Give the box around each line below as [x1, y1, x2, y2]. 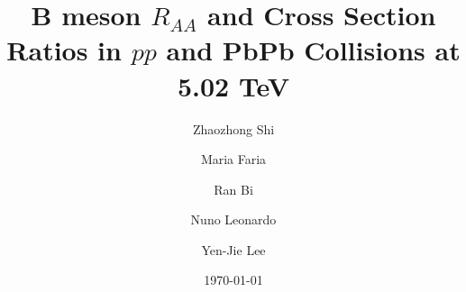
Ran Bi [214, 179, 253, 198]
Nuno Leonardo [190, 210, 277, 229]
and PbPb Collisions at [166, 32, 461, 68]
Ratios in [6, 32, 122, 68]
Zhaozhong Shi [192, 119, 275, 138]
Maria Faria [200, 150, 267, 169]
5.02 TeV [177, 67, 290, 104]
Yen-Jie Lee [201, 240, 266, 259]
